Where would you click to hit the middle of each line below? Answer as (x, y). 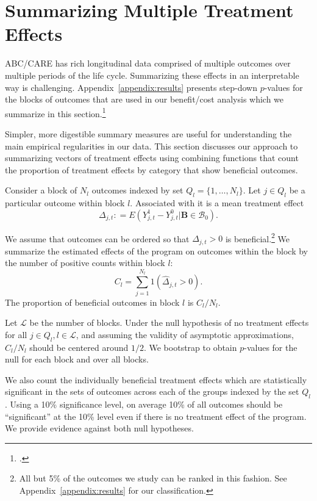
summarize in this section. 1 (55, 112)
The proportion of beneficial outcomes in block (92, 302)
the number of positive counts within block (85, 263)
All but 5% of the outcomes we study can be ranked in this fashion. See (153, 478)
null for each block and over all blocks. (77, 359)
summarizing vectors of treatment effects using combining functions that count (152, 158)
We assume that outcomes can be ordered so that (97, 238)
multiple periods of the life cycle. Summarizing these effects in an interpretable (152, 75)
